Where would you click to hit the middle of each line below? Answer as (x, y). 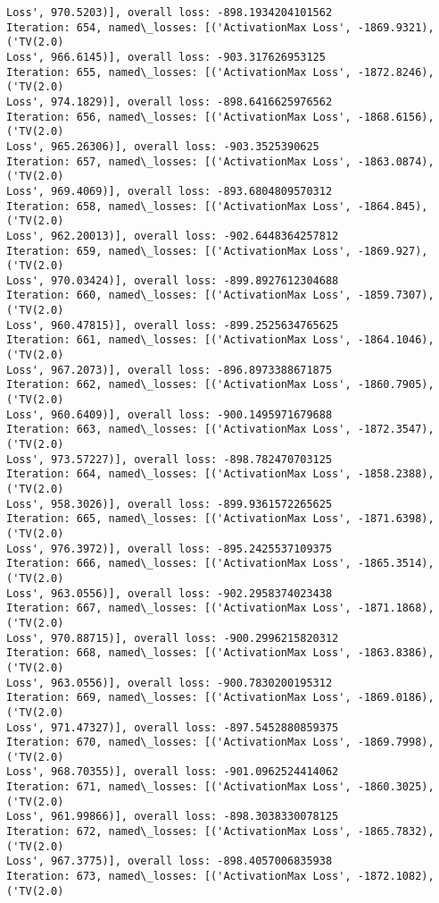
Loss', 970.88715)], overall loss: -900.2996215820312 (173, 638)
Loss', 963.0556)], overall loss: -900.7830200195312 (170, 683)
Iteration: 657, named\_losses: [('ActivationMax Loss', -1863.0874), (220, 161)
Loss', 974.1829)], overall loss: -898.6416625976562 (170, 101)
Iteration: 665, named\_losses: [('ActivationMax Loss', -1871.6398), (220, 519)
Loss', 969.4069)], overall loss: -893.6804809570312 (170, 191)
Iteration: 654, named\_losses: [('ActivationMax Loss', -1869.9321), (220, 27)
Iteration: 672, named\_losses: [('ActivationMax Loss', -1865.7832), (220, 832)
